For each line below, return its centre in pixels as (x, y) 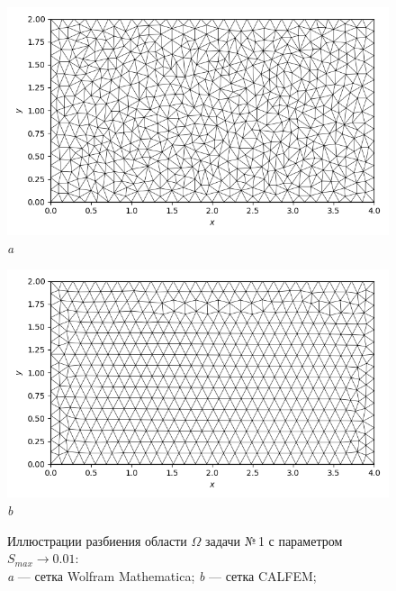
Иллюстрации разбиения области (97, 540)
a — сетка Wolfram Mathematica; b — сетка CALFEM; (162, 575)
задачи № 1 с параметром (274, 540)
